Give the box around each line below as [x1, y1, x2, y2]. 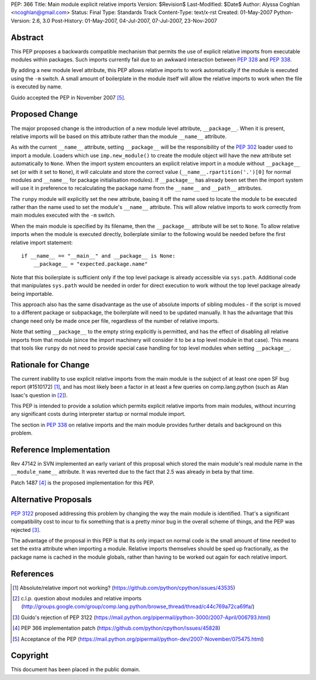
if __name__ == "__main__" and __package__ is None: [21, 252, 176, 259]
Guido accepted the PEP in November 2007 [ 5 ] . [11, 94, 126, 101]
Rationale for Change [11, 360, 90, 370]
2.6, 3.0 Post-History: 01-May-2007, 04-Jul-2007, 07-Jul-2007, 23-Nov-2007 [32, 17, 218, 24]
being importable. [11, 290, 54, 297]
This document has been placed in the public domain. [11, 666, 140, 673]
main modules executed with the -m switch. [11, 211, 116, 219]
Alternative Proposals [11, 494, 92, 504]
